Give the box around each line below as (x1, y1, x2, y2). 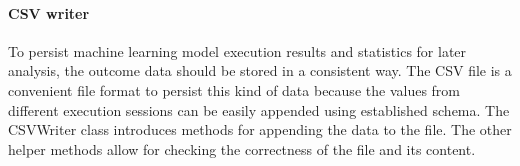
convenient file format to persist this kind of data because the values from (8, 79, 460, 100)
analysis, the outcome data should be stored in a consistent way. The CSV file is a (8, 60, 512, 81)
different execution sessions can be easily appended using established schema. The (8, 99, 510, 120)
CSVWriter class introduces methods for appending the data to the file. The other (8, 119, 512, 140)
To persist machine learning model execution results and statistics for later (8, 40, 467, 61)
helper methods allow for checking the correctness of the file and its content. (8, 138, 476, 159)
